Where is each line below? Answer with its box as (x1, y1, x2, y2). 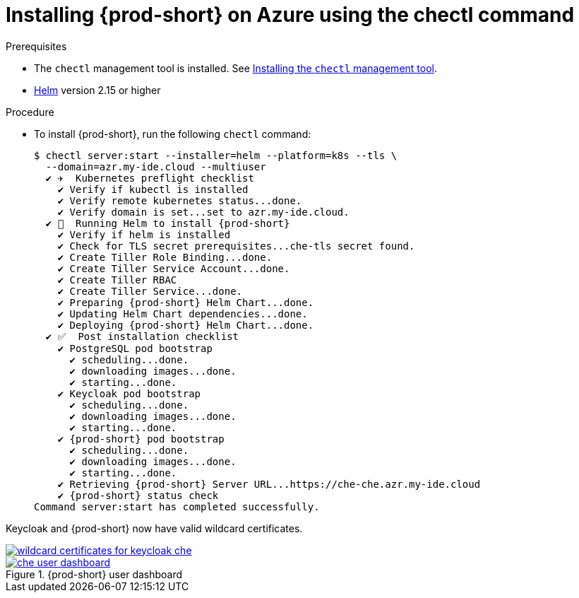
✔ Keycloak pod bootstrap (57, 387, 201, 399)
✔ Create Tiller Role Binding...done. (57, 251, 273, 263)
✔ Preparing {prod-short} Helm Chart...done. (57, 296, 314, 308)
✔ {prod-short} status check (57, 489, 219, 501)
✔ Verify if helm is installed (57, 228, 231, 240)
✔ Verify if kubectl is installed (57, 183, 249, 195)
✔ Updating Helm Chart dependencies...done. (57, 307, 308, 319)
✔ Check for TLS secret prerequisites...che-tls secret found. (57, 240, 415, 252)
